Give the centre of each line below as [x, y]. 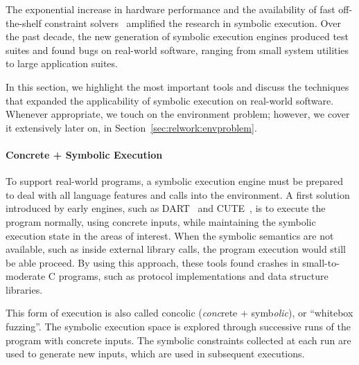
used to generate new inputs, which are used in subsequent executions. [155, 354]
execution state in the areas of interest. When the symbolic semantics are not [170, 235]
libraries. [24, 289]
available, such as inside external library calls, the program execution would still [176, 249]
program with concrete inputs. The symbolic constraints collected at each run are [178, 340]
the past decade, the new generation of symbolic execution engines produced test [177, 36]
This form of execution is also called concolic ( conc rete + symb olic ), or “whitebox [179, 313]
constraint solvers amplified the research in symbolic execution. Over [193, 23]
